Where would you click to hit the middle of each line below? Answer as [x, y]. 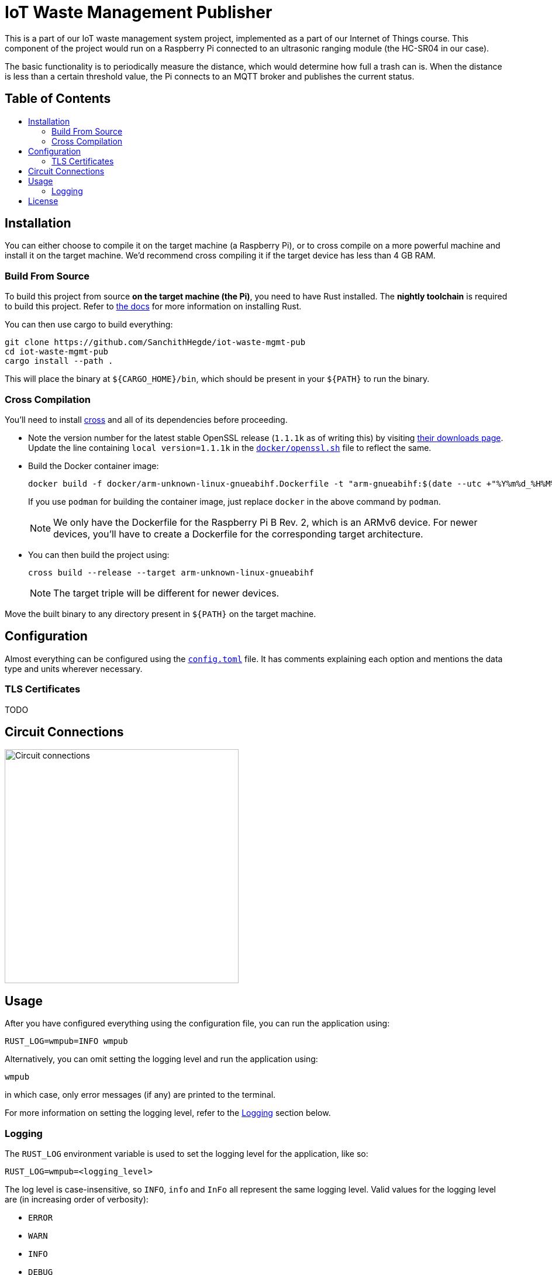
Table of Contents [58, 99]
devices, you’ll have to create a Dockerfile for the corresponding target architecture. [238, 534]
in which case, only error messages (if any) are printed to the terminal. [140, 1095]
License [43, 201]
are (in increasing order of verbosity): [77, 1199]
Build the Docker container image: [94, 466]
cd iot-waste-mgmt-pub [57, 352]
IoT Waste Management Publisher [139, 12]
